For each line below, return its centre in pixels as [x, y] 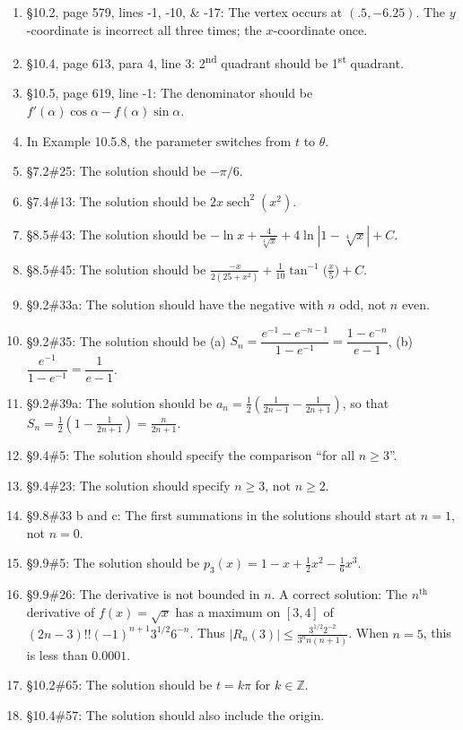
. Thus [207, 633]
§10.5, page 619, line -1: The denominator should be [170, 93]
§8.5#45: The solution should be [116, 269]
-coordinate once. [320, 29]
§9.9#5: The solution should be [113, 563]
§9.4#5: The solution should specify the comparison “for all [191, 454]
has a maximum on [228, 611]
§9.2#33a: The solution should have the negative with [175, 304]
